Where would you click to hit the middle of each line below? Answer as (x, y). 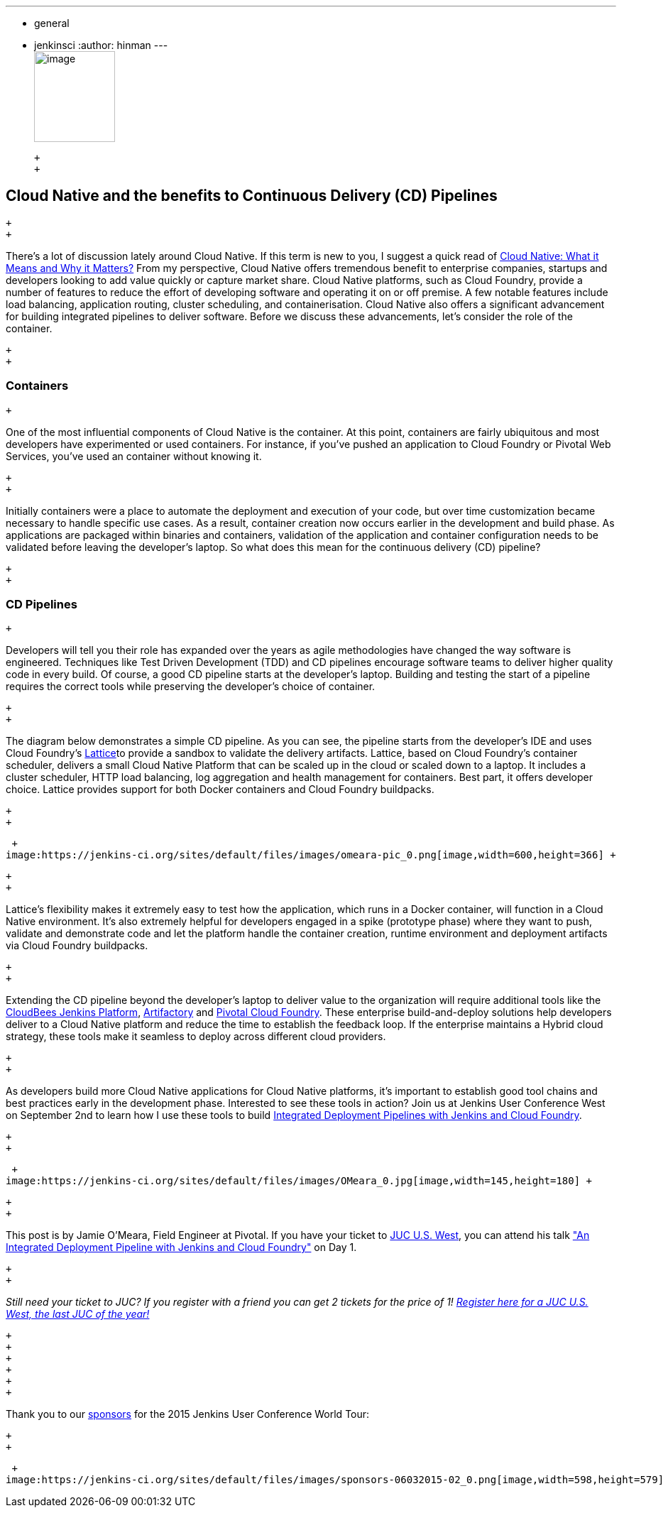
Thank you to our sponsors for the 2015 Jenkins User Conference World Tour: (188, 1414)
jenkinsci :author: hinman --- (101, 45)
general (52, 23)
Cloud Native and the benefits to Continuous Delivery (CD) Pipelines (252, 196)
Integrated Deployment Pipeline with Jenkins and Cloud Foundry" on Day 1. (181, 1247)
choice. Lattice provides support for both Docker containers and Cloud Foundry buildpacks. (220, 790)
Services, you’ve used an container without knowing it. (134, 456)
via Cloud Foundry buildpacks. (77, 946)
